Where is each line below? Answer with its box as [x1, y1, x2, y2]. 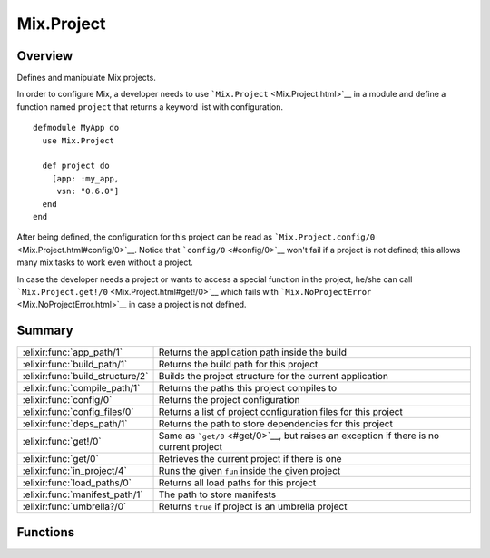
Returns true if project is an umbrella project [158, 500, 348, 513]
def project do [42, 161, 110, 171]
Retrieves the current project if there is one [158, 453, 342, 465]
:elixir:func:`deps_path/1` [22, 417, 128, 430]
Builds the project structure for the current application [158, 370, 389, 383]
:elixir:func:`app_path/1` [22, 346, 122, 358]
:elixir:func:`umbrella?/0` [22, 500, 127, 513]
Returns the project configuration [158, 394, 300, 406]
